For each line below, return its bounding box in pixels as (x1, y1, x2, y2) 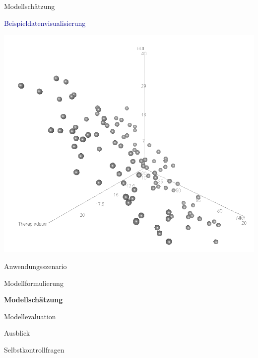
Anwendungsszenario (4, 261, 67, 271)
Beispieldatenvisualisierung (4, 17, 86, 28)
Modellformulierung (4, 277, 64, 288)
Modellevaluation (4, 311, 56, 321)
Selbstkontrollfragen (4, 345, 64, 355)
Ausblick (4, 328, 30, 338)
